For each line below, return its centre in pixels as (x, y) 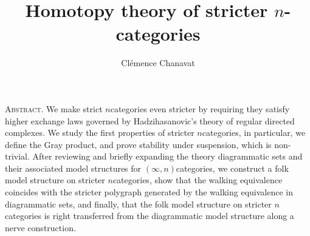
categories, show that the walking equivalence (198, 180)
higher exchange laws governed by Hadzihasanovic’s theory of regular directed (150, 120)
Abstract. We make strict (54, 108)
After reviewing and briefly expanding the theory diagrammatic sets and (167, 156)
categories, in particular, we (254, 133)
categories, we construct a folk (232, 168)
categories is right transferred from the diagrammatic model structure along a (150, 216)
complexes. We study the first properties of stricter (100, 133)
